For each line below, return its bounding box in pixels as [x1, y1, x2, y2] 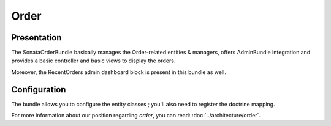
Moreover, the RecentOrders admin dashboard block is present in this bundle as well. [11, 68, 226, 76]
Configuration [11, 84, 66, 95]
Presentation [11, 32, 62, 43]
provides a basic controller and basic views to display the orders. [11, 57, 176, 64]
